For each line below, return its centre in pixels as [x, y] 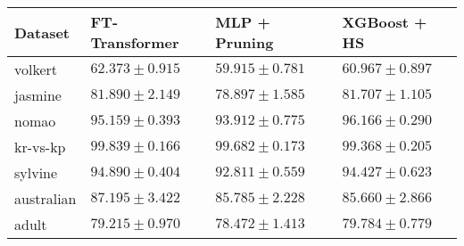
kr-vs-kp [40, 147]
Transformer [135, 42]
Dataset [42, 32]
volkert [36, 69]
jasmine [38, 95]
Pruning [244, 42]
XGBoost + [385, 22]
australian [46, 198]
